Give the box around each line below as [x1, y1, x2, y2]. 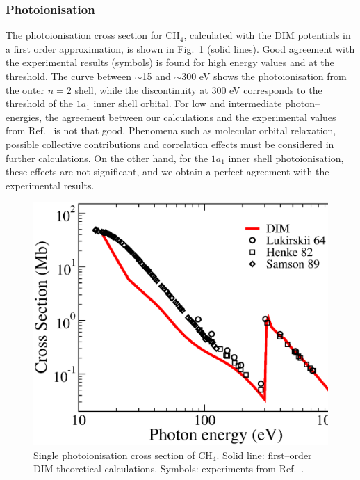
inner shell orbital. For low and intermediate [93, 96, 282, 111]
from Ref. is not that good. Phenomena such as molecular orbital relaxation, [6, 123, 336, 138]
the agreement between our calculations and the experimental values [44, 109, 336, 124]
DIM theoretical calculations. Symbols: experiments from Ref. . [33, 461, 304, 476]
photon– [285, 96, 320, 111]
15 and [142, 69, 171, 83]
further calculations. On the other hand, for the [6, 150, 208, 165]
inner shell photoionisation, [228, 150, 344, 165]
